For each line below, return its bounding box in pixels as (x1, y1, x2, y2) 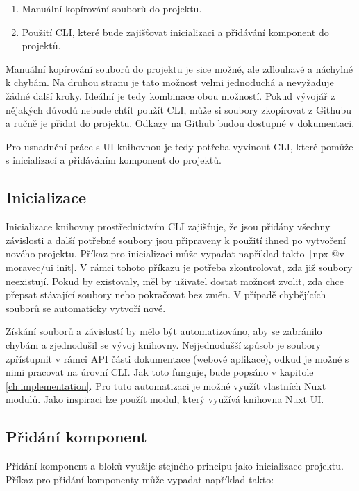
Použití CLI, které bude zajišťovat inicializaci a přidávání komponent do (22, 24, 329, 39)
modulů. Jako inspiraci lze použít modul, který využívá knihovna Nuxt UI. (6, 392, 324, 406)
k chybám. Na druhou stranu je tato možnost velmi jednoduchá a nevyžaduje (6, 75, 334, 89)
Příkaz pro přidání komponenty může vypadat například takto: (6, 472, 274, 486)
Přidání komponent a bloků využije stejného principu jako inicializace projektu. (6, 458, 344, 473)
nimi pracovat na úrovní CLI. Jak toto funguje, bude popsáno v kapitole (6, 365, 314, 379)
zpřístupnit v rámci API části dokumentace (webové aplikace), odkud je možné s (6, 351, 349, 365)
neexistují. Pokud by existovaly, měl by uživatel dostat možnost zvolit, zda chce (6, 273, 344, 288)
